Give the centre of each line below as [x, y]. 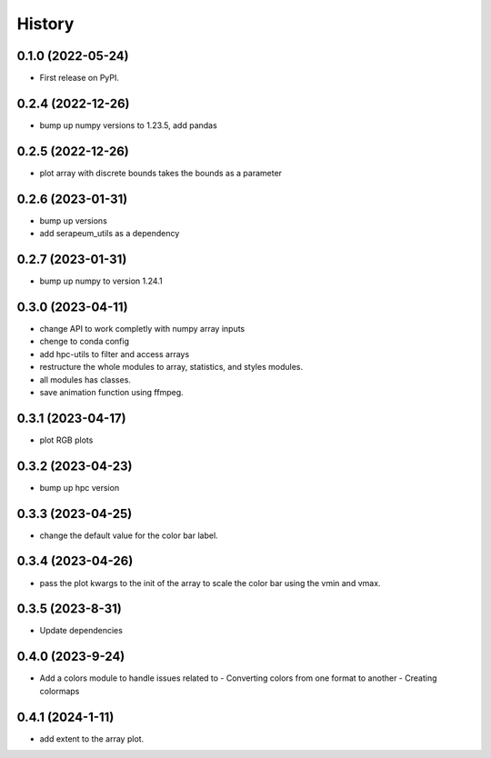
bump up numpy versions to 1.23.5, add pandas [128, 125]
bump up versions [74, 220]
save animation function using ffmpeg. [111, 392]
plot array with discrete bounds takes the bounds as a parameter [160, 173]
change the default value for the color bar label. [129, 535]
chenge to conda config [85, 342]
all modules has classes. [85, 379]
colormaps [60, 691]
